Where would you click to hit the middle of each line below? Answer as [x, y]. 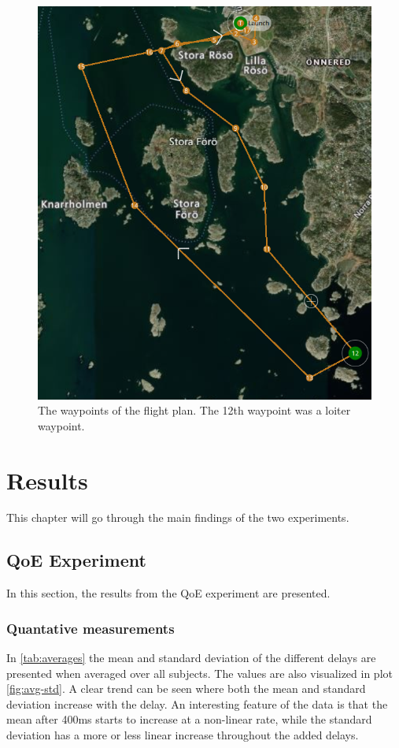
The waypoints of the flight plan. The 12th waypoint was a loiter [194, 410]
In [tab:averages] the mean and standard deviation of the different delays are [191, 658]
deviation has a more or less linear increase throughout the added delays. [183, 735]
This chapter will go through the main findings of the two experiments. [178, 517]
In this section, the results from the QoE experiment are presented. [168, 593]
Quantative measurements [91, 628]
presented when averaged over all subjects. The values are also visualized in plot [199, 673]
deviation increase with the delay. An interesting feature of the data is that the [197, 703]
